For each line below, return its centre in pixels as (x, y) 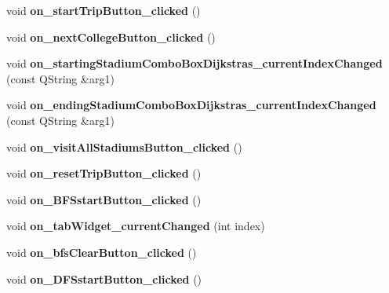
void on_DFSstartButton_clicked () (104, 278)
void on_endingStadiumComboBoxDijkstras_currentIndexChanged (191, 105)
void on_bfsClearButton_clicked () (102, 252)
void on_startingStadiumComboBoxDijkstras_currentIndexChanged (194, 63)
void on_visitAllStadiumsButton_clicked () (124, 146)
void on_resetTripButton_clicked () (104, 173)
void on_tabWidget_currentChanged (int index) (136, 226)
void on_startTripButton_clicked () (104, 10)
